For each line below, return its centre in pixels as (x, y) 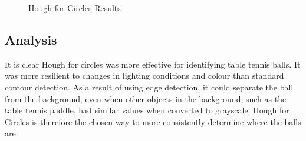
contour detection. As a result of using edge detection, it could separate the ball (149, 87)
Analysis (31, 39)
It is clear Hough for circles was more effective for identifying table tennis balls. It (153, 64)
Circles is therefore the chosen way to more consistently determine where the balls (153, 121)
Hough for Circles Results (75, 8)
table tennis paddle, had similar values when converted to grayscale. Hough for (147, 110)
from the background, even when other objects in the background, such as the (146, 98)
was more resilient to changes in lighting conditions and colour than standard (144, 75)
